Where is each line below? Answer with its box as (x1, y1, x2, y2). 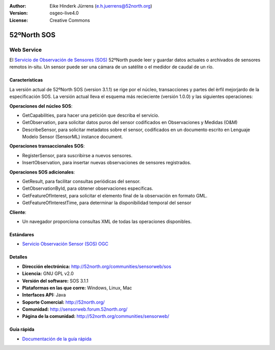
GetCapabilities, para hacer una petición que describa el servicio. (22, 112, 160, 118)
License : (9, 17, 28, 23)
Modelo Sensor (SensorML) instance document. (22, 134, 123, 140)
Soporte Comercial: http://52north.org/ (22, 299, 105, 305)
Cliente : (9, 209, 26, 215)
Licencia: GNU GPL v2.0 (22, 270, 74, 277)
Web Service (9, 46, 42, 53)
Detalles (9, 254, 28, 260)
